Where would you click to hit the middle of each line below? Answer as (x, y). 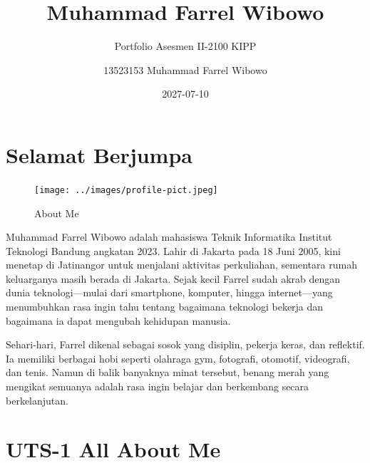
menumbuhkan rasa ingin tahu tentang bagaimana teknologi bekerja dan (165, 307)
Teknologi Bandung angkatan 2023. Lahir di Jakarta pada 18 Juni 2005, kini (173, 250)
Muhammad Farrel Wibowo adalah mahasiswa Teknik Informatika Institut (169, 237)
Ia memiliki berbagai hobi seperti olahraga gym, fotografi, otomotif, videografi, (178, 358)
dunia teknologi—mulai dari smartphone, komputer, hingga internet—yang (169, 292)
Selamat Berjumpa (99, 154)
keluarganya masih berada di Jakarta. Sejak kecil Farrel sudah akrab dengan (173, 278)
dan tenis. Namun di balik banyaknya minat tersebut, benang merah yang (168, 372)
